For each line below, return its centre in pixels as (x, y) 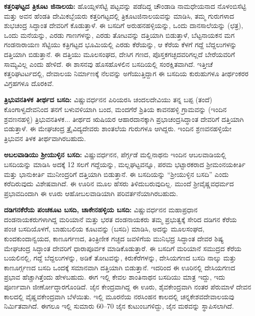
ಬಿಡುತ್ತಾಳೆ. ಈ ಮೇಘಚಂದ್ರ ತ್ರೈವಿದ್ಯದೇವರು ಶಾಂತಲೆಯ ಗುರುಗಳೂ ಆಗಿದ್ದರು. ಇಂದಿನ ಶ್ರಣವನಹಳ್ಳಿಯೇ (118, 129)
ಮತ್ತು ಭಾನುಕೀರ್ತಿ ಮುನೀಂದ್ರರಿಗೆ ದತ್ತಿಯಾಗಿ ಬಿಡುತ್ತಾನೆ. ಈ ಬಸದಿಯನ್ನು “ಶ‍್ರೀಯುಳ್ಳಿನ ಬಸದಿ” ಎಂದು (116, 174)
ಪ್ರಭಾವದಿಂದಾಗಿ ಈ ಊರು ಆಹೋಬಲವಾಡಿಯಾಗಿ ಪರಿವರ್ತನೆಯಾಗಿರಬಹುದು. (91, 193)
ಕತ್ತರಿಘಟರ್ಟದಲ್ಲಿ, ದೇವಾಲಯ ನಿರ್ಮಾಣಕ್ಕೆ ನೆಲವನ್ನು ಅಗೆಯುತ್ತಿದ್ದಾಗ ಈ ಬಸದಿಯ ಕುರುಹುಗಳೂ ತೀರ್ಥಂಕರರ (126, 73)
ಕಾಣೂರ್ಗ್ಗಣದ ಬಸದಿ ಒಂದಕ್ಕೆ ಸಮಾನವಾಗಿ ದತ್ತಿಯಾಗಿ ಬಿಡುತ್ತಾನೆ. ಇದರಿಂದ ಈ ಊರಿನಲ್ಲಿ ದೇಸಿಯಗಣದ (120, 267)
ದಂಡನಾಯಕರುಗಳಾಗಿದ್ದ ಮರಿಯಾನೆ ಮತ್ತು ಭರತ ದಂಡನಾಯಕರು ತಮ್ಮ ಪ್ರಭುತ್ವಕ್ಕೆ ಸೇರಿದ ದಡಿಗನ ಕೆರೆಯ (120, 219)
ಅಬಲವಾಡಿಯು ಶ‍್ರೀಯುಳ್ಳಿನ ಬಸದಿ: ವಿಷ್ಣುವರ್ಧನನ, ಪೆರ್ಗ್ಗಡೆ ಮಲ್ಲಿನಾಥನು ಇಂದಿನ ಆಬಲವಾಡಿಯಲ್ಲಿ (115, 155)
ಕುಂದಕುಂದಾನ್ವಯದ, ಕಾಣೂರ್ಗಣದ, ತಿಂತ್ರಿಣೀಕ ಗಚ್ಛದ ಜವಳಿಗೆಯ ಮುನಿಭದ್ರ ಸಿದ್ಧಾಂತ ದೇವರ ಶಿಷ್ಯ (114, 239)
